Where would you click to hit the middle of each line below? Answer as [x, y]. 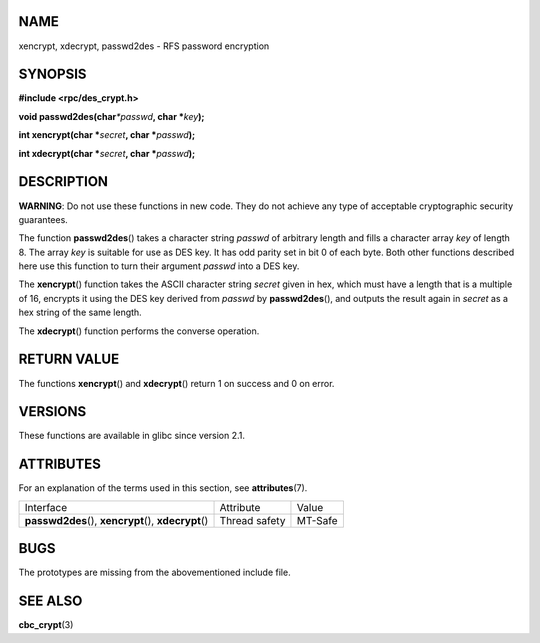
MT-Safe [317, 520]
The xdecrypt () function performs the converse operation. [139, 331]
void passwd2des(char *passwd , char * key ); [111, 116]
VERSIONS [52, 411]
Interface [46, 507]
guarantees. [43, 219]
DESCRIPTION [63, 181]
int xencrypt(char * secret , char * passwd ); [106, 135]
